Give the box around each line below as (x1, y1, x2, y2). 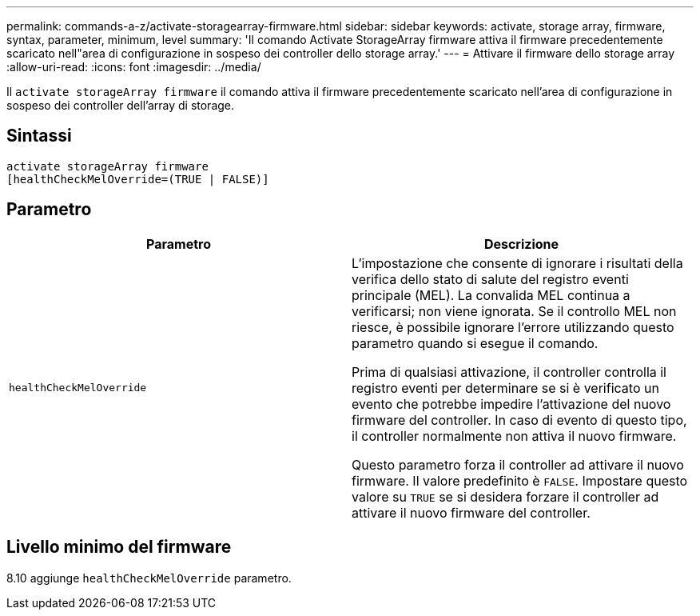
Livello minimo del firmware (6, 537, 232, 558)
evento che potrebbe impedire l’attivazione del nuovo (352, 395, 671, 412)
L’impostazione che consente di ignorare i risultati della (352, 254, 683, 271)
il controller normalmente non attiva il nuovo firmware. (352, 427, 677, 444)
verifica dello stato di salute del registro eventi (352, 270, 629, 287)
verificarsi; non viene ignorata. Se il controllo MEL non (352, 302, 677, 319)
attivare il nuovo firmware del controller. (352, 504, 591, 521)
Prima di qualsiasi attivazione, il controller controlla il (352, 363, 666, 380)
